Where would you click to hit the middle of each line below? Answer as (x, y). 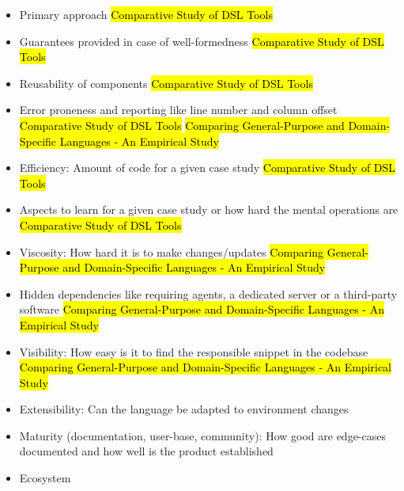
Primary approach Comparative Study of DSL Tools (146, 14)
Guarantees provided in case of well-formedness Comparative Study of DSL (202, 41)
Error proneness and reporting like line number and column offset (178, 110)
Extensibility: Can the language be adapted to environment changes (184, 409)
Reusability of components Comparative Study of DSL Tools (166, 83)
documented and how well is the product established (146, 451)
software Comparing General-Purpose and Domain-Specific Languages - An (202, 309)
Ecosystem (45, 478)
